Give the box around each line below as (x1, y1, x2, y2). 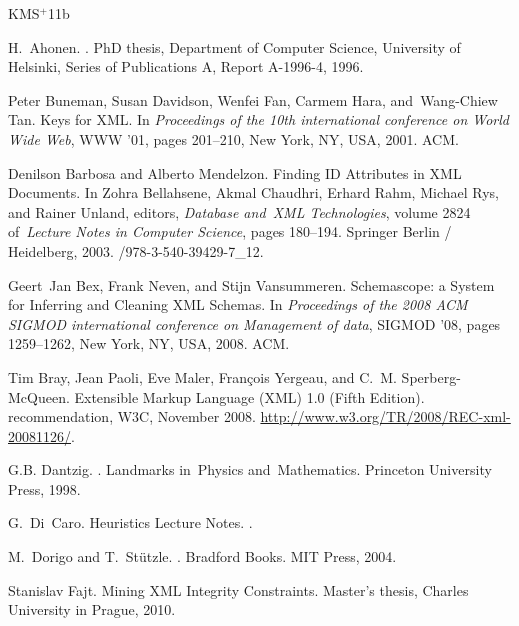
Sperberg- (401, 366, 461, 387)
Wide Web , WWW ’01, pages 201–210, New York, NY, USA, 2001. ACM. (8, 128, 459, 149)
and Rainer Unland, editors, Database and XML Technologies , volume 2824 (8, 201, 471, 222)
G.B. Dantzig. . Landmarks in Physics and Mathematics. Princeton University (8, 459, 492, 480)
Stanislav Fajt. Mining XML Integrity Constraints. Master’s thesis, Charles (8, 579, 469, 600)
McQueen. (8, 386, 70, 407)
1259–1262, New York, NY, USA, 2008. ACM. (8, 333, 290, 354)
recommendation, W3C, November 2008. (8, 406, 256, 427)
